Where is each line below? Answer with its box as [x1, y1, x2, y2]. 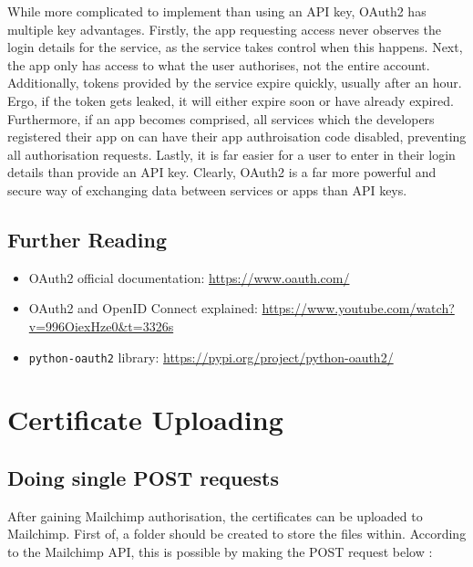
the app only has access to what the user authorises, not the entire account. [7, 55, 430, 74]
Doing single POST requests [7, 463, 279, 491]
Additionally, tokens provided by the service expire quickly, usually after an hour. [7, 73, 462, 92]
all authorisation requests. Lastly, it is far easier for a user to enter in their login [7, 144, 456, 163]
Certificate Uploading [7, 401, 283, 438]
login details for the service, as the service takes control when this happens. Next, [7, 37, 463, 57]
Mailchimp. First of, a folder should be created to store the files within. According [7, 524, 467, 543]
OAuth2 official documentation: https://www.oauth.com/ [28, 268, 350, 287]
